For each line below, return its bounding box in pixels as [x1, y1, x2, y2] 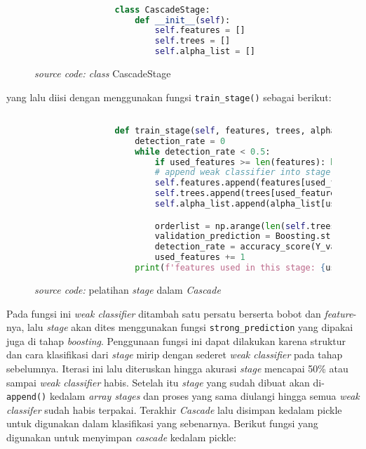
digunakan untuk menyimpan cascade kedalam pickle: [6, 430, 236, 445]
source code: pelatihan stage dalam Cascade [34, 282, 221, 297]
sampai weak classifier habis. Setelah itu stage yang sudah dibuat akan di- [6, 375, 325, 389]
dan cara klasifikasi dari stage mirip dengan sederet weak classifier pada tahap [6, 347, 343, 362]
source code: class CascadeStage [34, 66, 171, 81]
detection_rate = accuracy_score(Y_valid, [154, 242, 356, 252]
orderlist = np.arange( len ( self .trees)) [154, 221, 346, 231]
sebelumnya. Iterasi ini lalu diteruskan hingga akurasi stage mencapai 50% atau [6, 361, 348, 375]
